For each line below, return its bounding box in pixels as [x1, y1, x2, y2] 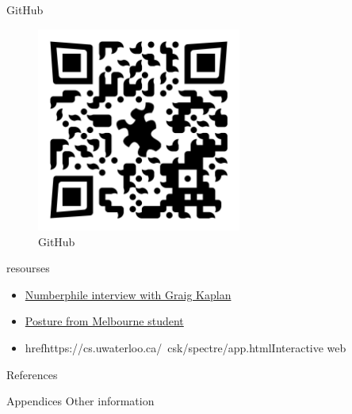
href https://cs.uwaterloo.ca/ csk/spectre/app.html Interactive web [25, 339, 346, 355]
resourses [6, 260, 50, 276]
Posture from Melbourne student [25, 313, 184, 329]
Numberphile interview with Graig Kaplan [25, 286, 231, 302]
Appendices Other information [6, 393, 155, 409]
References [6, 366, 58, 382]
